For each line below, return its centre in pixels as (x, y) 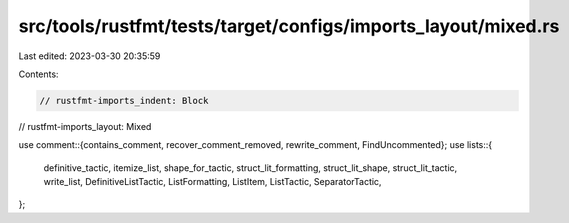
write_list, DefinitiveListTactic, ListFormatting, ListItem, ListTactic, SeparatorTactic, (212, 182)
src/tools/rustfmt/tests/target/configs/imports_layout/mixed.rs (289, 26)
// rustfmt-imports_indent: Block (124, 100)
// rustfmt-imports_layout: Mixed (85, 126)
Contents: (38, 74)
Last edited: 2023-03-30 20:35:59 (89, 56)
